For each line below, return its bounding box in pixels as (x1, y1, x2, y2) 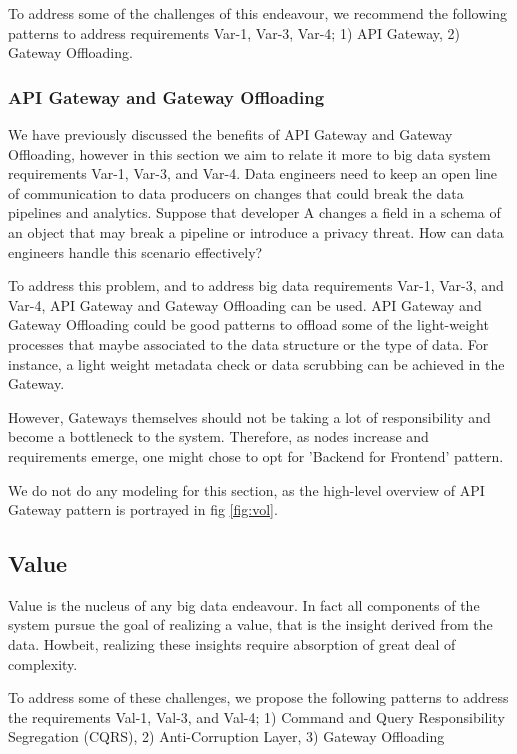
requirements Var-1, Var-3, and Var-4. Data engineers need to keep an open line (8, 163, 498, 184)
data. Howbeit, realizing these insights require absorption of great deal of (8, 634, 456, 655)
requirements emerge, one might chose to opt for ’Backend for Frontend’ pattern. (8, 445, 504, 466)
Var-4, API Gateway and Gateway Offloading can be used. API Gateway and (8, 294, 482, 315)
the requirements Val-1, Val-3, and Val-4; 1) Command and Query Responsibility (8, 706, 505, 727)
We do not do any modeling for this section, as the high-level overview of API (8, 479, 485, 500)
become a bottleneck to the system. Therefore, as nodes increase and (8, 426, 429, 447)
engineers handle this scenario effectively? (8, 241, 263, 262)
